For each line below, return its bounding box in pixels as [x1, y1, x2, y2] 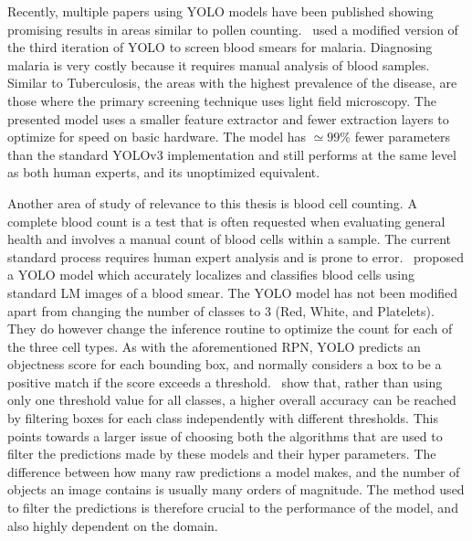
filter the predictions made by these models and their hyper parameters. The [7, 444, 436, 463]
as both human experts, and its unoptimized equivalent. [7, 163, 320, 182]
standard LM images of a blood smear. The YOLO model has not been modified [7, 282, 458, 302]
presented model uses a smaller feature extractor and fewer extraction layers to [7, 109, 449, 128]
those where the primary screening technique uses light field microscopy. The [7, 90, 436, 110]
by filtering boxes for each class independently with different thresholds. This [7, 408, 438, 428]
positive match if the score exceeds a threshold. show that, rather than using [7, 372, 443, 391]
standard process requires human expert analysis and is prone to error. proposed [7, 247, 464, 266]
